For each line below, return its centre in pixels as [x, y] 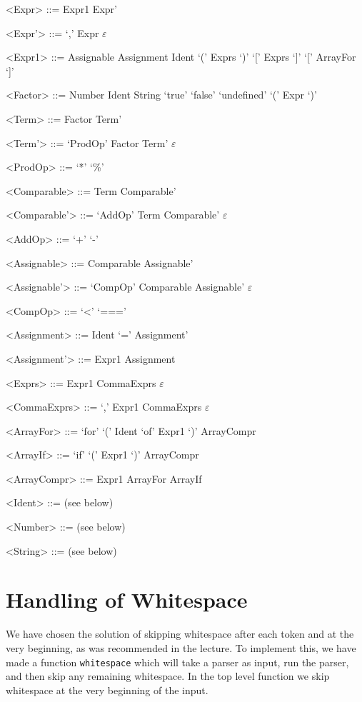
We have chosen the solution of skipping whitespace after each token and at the [180, 634]
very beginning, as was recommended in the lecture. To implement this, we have [181, 647]
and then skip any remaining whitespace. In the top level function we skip [168, 676]
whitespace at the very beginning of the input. [107, 690]
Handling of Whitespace [127, 600]
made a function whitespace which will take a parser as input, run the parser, [177, 662]
